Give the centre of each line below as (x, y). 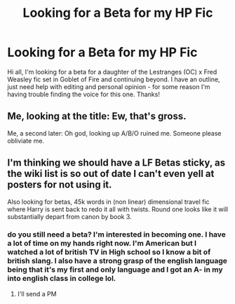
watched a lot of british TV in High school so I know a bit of (109, 252)
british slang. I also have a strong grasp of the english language (117, 261)
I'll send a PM (37, 293)
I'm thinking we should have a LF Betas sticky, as (116, 163)
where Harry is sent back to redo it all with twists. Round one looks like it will (118, 209)
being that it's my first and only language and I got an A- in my (115, 270)
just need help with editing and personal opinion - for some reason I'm (109, 86)
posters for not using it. (60, 185)
